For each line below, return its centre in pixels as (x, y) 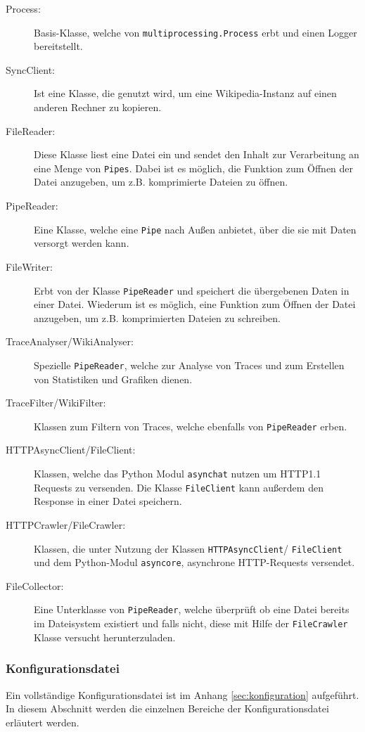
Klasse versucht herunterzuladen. (105, 637)
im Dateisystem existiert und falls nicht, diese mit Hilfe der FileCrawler (191, 623)
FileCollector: (35, 585)
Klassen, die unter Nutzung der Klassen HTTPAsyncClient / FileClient (188, 548)
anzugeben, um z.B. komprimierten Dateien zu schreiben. (157, 317)
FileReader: (31, 130)
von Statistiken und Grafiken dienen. (113, 379)
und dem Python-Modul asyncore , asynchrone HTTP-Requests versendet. (194, 562)
